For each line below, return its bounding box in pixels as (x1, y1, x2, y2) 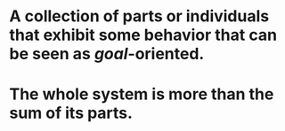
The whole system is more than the (9, 84, 274, 104)
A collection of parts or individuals (9, 6, 270, 27)
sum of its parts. (9, 104, 134, 123)
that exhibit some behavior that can (9, 25, 278, 45)
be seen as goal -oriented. (9, 44, 205, 64)
